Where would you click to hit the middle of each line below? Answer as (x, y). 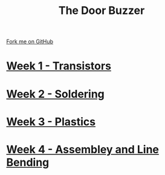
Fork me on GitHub (30, 42)
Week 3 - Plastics (51, 122)
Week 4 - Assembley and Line (82, 149)
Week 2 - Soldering (55, 94)
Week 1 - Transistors (59, 66)
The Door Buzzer (102, 11)
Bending (28, 162)
